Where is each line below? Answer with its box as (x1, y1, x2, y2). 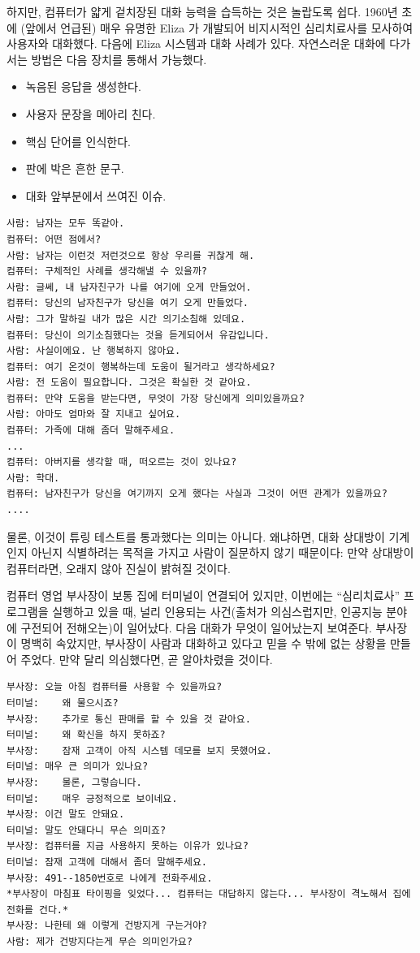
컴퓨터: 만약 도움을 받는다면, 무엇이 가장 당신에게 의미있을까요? (6, 392, 305, 404)
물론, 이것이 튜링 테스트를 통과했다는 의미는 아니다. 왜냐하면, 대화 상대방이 (6, 528, 385, 545)
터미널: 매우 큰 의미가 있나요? (6, 761, 149, 773)
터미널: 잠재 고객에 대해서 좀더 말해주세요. (6, 856, 208, 868)
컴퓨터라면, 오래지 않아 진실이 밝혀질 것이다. (6, 559, 231, 576)
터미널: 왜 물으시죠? (6, 696, 119, 709)
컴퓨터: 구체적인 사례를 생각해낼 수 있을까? (6, 265, 208, 278)
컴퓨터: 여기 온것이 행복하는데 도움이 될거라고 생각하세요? (6, 360, 275, 373)
